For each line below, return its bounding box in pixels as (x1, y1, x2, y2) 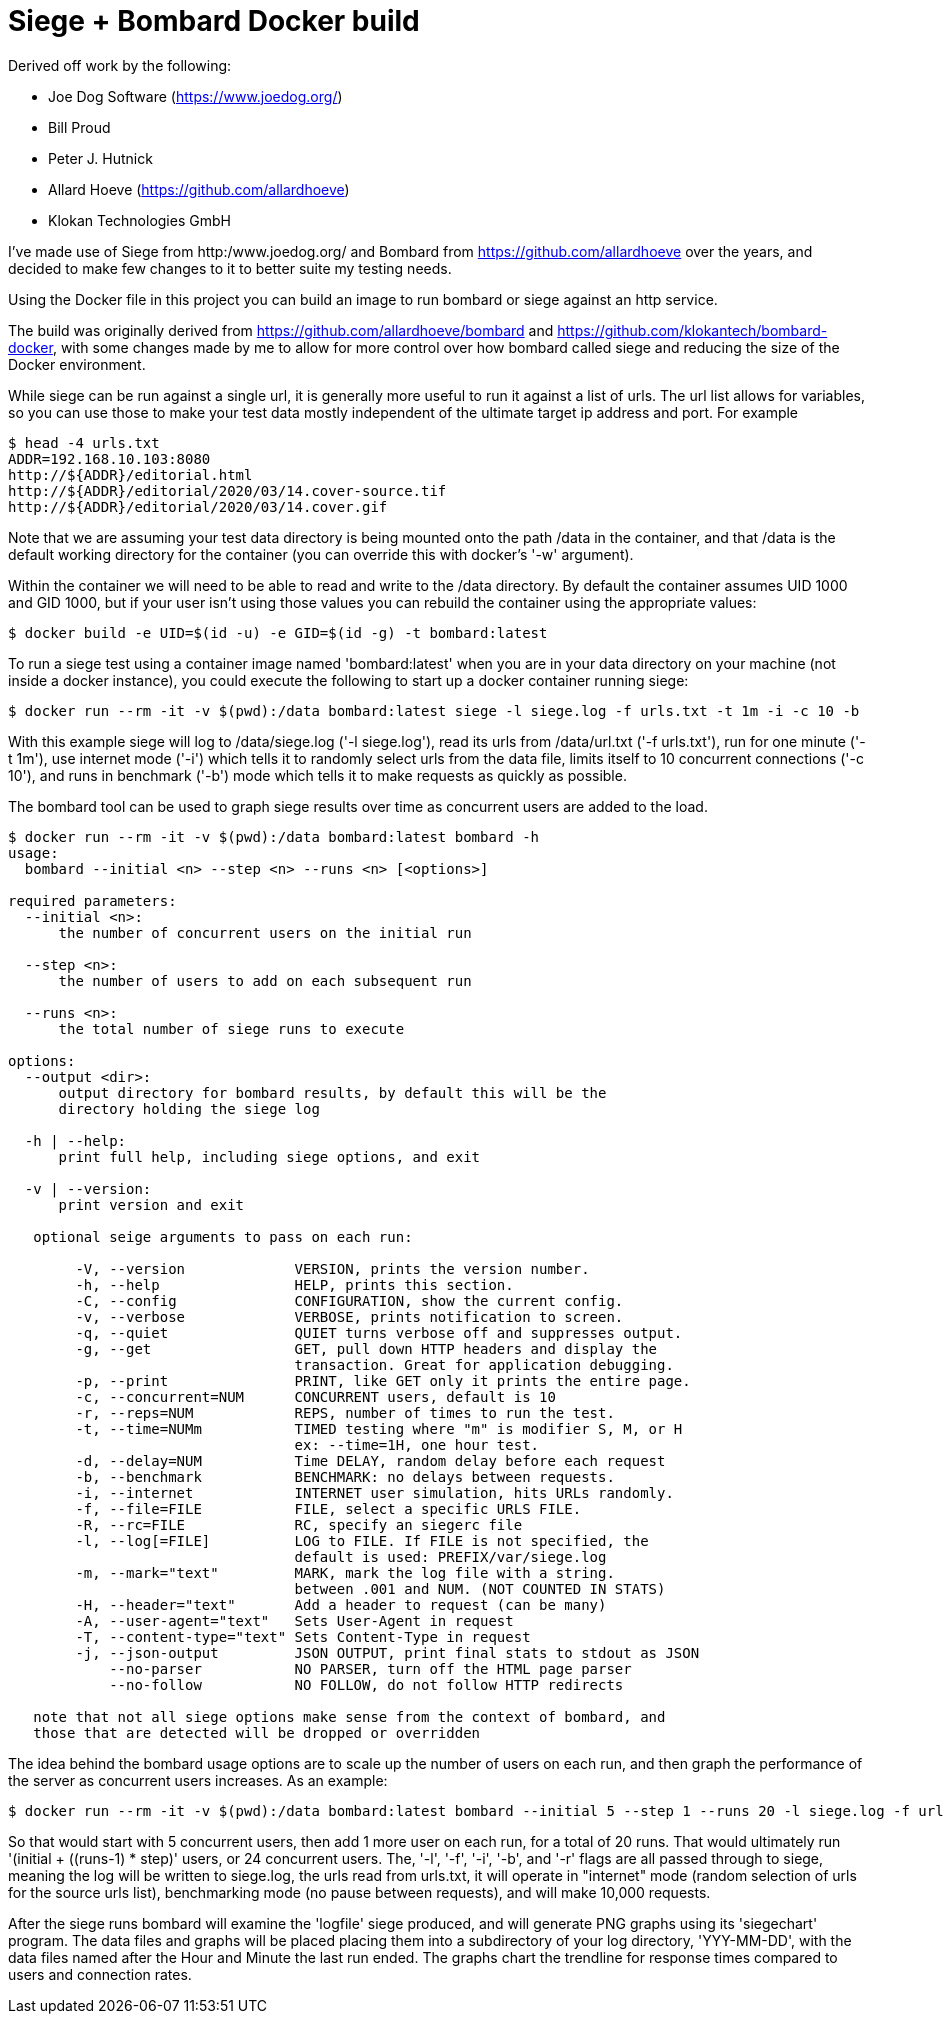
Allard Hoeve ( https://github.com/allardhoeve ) (48, 180, 350, 198)
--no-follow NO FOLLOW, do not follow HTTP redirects (109, 1676, 624, 1693)
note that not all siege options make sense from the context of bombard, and (33, 1708, 666, 1725)
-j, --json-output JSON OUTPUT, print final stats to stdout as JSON (75, 1644, 700, 1661)
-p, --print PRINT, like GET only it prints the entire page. (75, 1372, 691, 1389)
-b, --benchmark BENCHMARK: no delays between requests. (75, 1468, 615, 1485)
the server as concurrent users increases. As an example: (8, 1771, 388, 1789)
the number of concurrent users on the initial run (58, 924, 472, 941)
